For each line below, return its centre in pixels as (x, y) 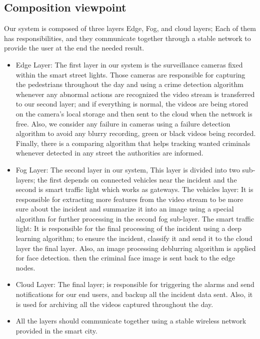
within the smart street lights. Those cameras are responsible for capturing (130, 74)
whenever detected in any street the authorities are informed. (109, 153)
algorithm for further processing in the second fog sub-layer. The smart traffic (135, 218)
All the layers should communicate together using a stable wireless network (131, 321)
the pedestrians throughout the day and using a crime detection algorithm (129, 84)
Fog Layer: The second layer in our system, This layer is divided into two (128, 169)
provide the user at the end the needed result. (74, 48)
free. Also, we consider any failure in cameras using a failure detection (123, 123)
